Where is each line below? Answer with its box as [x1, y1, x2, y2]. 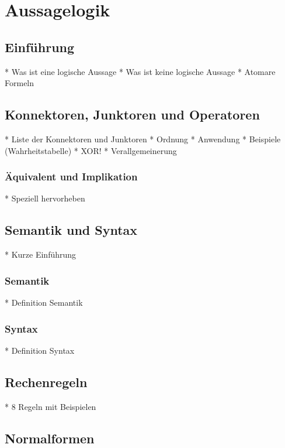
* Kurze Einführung [5, 248, 77, 261]
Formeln [5, 77, 34, 89]
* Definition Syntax [5, 344, 75, 356]
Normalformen [5, 429, 95, 447]
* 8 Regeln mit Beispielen [5, 400, 96, 412]
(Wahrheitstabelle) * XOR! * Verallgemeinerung [5, 144, 177, 156]
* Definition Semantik [5, 296, 83, 308]
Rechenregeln [5, 372, 88, 391]
